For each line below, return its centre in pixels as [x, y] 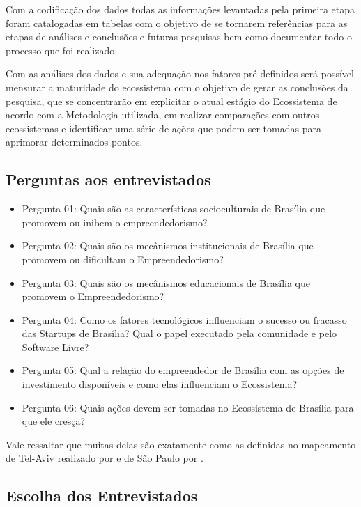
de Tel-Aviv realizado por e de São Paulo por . [105, 458]
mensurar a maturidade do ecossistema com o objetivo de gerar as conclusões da [177, 87]
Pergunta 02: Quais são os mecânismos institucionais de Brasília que [168, 245]
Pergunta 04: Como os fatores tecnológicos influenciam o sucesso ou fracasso [184, 319]
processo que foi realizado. [62, 50]
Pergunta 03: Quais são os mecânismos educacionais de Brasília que [166, 282]
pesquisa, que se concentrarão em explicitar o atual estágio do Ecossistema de [171, 101]
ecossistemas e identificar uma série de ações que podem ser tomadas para [163, 128]
